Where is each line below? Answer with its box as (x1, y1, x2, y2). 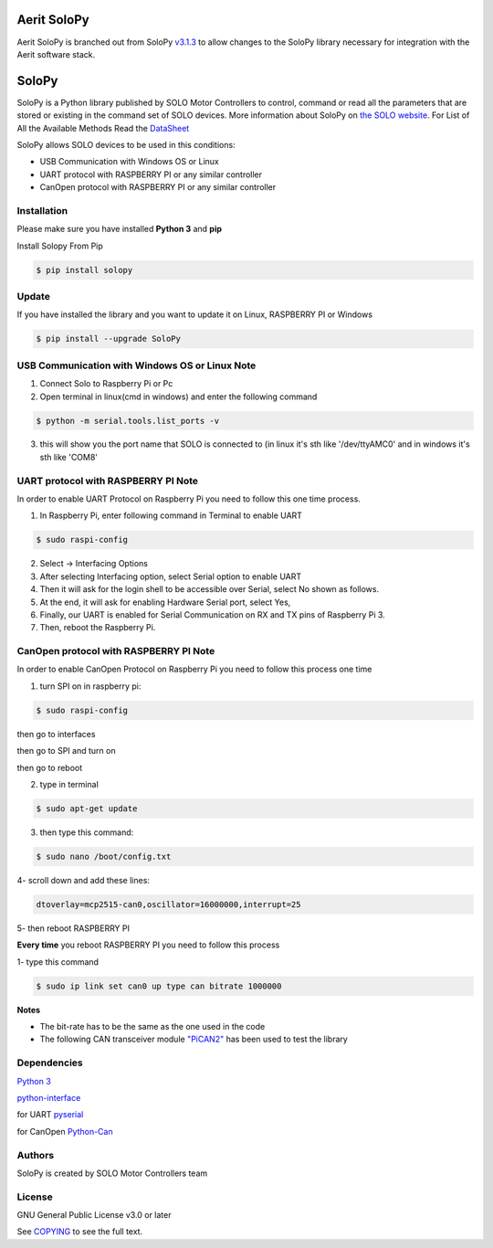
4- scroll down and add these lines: (16, 874, 151, 885)
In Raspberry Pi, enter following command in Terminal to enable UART (39, 510, 303, 521)
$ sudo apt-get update (36, 803, 138, 813)
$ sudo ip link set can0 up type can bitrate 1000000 (36, 980, 282, 991)
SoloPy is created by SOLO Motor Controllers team (16, 1168, 208, 1179)
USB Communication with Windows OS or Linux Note (16, 359, 257, 372)
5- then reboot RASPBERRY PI (16, 923, 130, 934)
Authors (16, 1148, 55, 1161)
